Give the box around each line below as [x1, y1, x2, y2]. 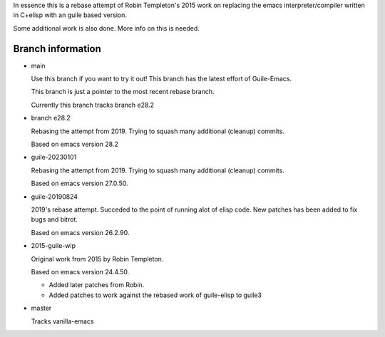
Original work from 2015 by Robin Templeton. [31, 254, 164, 263]
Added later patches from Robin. [48, 281, 145, 289]
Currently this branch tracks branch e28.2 [31, 100, 155, 109]
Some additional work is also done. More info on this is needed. [13, 24, 200, 32]
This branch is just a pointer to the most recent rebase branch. [31, 88, 215, 96]
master [31, 304, 52, 313]
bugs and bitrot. [31, 215, 78, 224]
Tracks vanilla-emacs [31, 317, 94, 326]
